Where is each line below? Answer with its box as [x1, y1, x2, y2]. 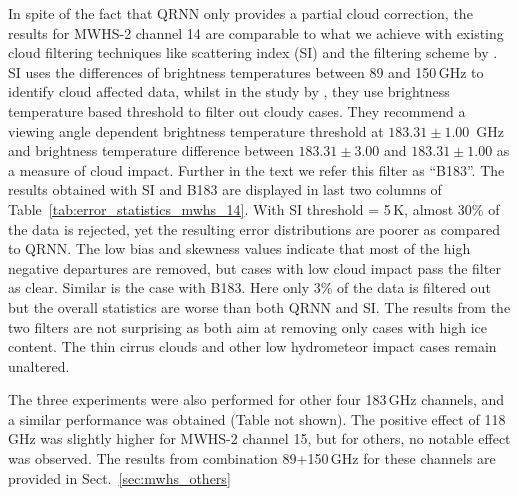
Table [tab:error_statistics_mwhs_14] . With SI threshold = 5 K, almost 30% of [8, 198, 500, 219]
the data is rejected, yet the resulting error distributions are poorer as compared [8, 218, 500, 239]
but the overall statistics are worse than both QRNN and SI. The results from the [8, 296, 511, 317]
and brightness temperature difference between [8, 140, 294, 161]
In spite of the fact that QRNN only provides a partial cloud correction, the [8, 3, 473, 23]
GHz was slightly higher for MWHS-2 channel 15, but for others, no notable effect [8, 428, 511, 449]
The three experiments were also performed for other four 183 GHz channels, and [8, 389, 505, 410]
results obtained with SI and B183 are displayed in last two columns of [8, 179, 442, 200]
